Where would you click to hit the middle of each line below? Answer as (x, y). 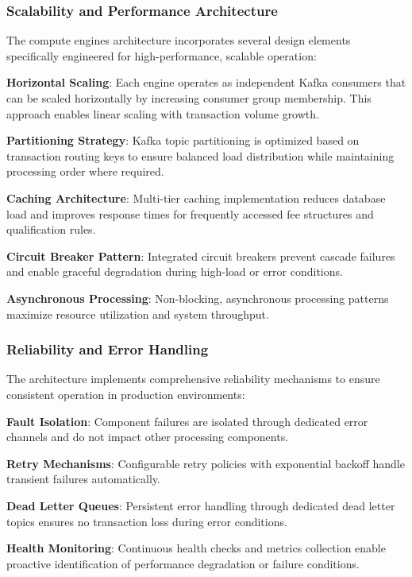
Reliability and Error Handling (108, 349)
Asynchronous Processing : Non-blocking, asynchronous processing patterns (198, 298)
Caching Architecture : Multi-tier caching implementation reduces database (196, 197)
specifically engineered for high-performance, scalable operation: (162, 55)
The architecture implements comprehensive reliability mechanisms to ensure (193, 379)
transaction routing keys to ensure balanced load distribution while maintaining (200, 155)
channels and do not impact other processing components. (148, 437)
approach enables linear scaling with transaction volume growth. (163, 113)
